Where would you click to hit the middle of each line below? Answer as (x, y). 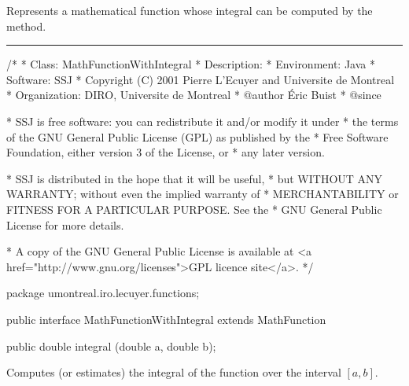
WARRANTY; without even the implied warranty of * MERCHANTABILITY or (203, 194)
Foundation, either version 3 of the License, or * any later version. (166, 152)
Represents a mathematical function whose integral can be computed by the (190, 10)
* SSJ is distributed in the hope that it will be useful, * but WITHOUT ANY (195, 178)
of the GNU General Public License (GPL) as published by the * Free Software (197, 136)
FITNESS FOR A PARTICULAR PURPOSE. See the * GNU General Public (194, 209)
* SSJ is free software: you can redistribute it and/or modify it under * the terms (203, 121)
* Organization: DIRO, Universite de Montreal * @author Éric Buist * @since (194, 95)
